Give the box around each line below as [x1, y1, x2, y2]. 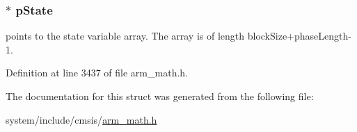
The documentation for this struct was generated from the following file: [6, 89, 314, 103]
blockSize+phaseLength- [247, 28, 351, 43]
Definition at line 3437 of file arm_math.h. [6, 65, 188, 80]
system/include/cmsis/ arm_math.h [6, 112, 157, 126]
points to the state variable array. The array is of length [6, 28, 245, 43]
